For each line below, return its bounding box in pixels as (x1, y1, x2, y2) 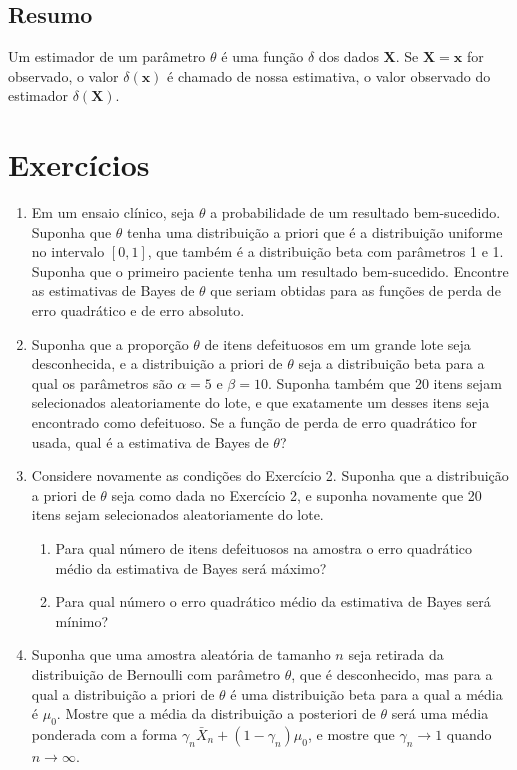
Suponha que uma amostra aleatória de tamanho (31, 644, 331, 665)
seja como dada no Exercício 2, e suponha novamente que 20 (111, 484, 482, 505)
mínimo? (55, 610, 109, 631)
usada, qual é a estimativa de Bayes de (31, 431, 269, 452)
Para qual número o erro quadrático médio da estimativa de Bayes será (55, 591, 491, 612)
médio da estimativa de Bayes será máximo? (55, 557, 327, 578)
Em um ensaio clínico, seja (31, 202, 195, 223)
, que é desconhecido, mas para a (291, 663, 493, 684)
